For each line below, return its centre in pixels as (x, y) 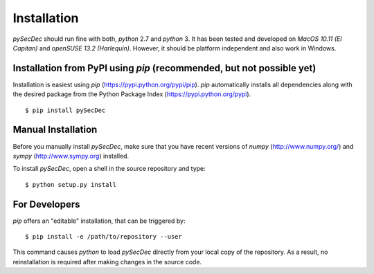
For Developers (46, 204)
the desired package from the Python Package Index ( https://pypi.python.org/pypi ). (132, 94)
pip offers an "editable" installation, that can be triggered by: (99, 221)
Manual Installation (55, 130)
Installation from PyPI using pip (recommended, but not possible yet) (164, 68)
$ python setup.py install (71, 184)
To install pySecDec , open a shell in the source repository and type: (109, 169)
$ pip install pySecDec (65, 110)
